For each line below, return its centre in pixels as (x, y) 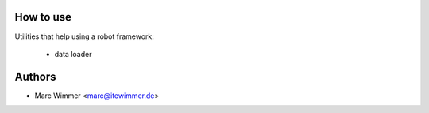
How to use (43, 17)
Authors (35, 76)
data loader (73, 54)
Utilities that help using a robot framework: (85, 36)
